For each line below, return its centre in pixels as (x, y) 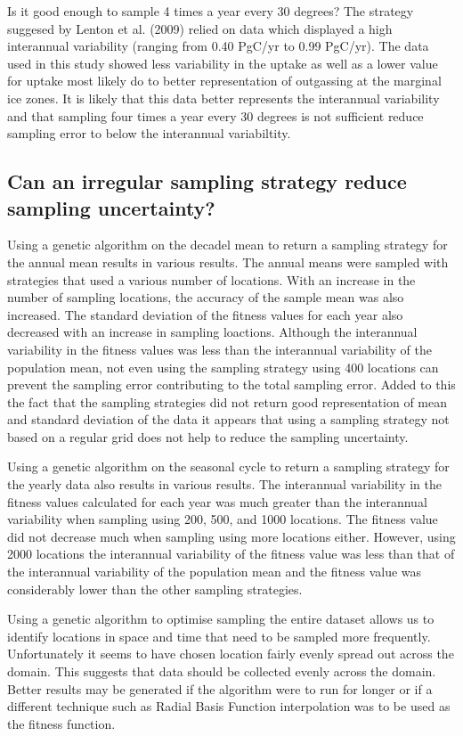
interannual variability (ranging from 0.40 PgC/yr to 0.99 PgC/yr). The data (218, 46)
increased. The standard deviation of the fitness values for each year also (205, 314)
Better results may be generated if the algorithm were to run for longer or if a (220, 688)
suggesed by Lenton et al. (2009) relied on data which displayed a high (200, 28)
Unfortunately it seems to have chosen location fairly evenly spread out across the (231, 654)
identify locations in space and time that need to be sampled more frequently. (219, 636)
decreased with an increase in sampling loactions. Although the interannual (212, 332)
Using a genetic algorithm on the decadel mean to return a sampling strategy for (227, 245)
